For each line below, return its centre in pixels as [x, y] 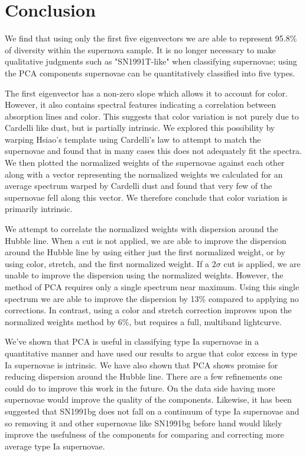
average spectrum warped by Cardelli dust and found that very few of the [139, 186]
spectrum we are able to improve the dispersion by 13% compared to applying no [152, 298]
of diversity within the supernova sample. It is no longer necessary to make [140, 49]
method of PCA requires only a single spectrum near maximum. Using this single [152, 287]
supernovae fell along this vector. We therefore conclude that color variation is [146, 197]
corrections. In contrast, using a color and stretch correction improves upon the [148, 310]
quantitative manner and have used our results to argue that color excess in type [151, 353]
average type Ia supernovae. [55, 446]
